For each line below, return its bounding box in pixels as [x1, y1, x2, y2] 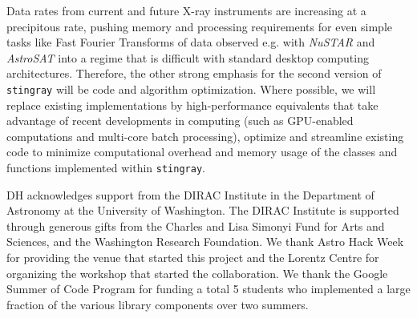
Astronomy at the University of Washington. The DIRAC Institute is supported [6, 202, 399, 219]
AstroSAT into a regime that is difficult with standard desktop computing [6, 49, 369, 66]
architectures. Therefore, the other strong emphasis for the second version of [6, 65, 382, 82]
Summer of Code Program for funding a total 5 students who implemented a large [6, 280, 411, 297]
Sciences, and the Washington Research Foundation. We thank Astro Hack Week [6, 233, 404, 250]
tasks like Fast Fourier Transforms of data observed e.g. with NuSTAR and [6, 34, 375, 50]
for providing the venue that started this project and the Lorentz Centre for [6, 249, 379, 266]
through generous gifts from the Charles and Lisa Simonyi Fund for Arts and [6, 217, 385, 234]
